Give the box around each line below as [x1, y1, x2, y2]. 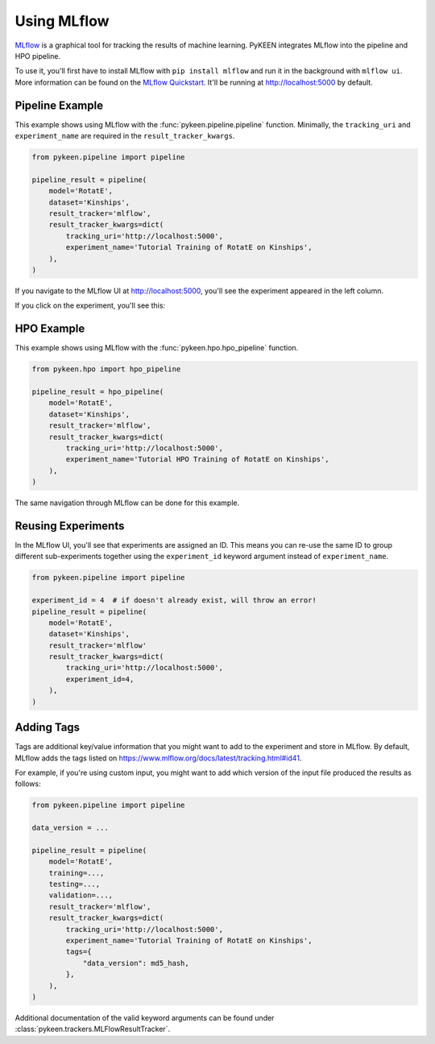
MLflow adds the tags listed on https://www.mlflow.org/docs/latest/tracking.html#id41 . [14, 753, 302, 763]
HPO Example [14, 322, 85, 336]
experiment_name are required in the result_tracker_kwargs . [14, 131, 235, 141]
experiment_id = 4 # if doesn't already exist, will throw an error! [31, 596, 317, 605]
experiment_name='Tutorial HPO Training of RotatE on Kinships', [65, 455, 329, 464]
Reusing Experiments [14, 519, 125, 532]
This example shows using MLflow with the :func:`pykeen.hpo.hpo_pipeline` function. [14, 343, 299, 353]
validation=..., [48, 891, 113, 900]
